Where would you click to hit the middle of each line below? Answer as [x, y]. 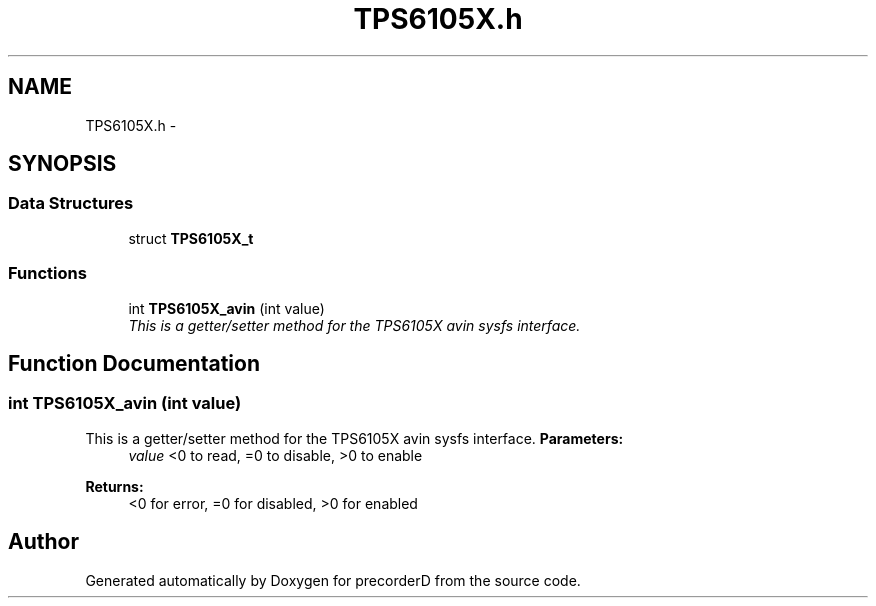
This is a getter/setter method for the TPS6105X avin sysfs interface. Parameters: [354, 438]
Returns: [114, 486]
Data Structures [71, 203]
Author [43, 542]
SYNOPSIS [62, 164]
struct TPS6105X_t [191, 238]
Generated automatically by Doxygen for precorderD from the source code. [333, 580]
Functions [47, 273]
